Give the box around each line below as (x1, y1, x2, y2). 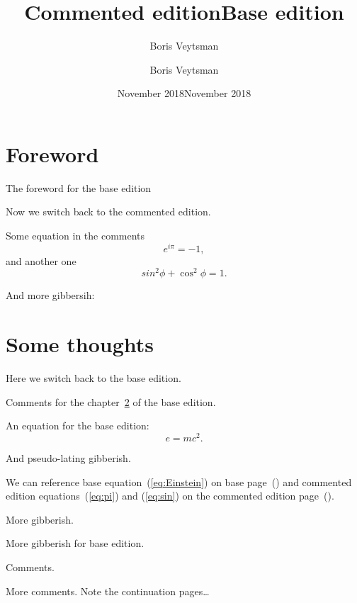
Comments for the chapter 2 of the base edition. (6, 394, 216, 409)
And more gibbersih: (6, 288, 95, 303)
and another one (6, 253, 76, 268)
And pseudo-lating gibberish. (6, 450, 131, 465)
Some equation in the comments (6, 228, 145, 243)
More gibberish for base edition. (6, 536, 144, 551)
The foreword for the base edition (6, 180, 152, 195)
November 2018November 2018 (117, 86, 251, 101)
